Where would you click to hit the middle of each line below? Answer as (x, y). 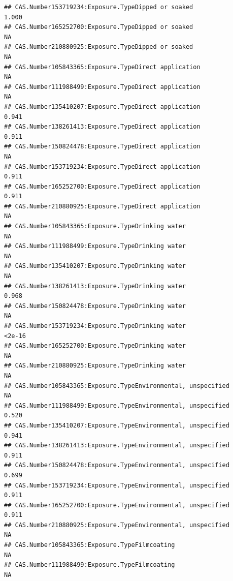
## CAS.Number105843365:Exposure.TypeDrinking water (95, 226)
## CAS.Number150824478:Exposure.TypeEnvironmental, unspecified (117, 465)
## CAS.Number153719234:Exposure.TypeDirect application (102, 166)
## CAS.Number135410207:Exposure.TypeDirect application (102, 106)
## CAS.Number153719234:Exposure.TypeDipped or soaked (99, 7)
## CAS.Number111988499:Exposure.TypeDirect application (102, 87)
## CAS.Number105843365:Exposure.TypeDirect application (102, 67)
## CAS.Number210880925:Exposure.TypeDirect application (102, 206)
